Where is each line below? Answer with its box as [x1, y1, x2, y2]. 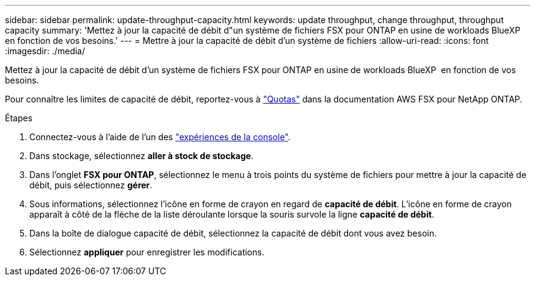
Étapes [5, 113, 33, 123]
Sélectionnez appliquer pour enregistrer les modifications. [29, 247, 264, 257]
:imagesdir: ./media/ [5, 46, 86, 56]
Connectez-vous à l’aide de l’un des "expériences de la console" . [29, 132, 291, 142]
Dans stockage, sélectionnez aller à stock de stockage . [29, 151, 253, 161]
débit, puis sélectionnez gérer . [29, 180, 153, 190]
